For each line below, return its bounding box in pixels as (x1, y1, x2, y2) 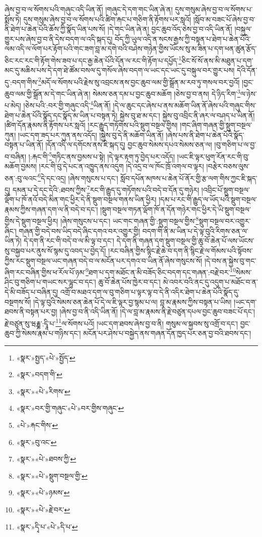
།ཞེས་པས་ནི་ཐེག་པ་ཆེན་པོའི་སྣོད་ (165, 129, 244, 140)
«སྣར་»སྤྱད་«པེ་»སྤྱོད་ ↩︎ (16, 352, 75, 363)
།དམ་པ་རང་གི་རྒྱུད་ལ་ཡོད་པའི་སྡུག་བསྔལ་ (158, 194, 257, 205)
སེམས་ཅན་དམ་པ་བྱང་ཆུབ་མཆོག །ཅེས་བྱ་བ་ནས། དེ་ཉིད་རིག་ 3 (93, 87, 240, 99)
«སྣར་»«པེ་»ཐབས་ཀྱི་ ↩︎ (16, 454, 76, 464)
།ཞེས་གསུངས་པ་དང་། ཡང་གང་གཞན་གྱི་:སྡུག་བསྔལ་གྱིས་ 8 (60, 214, 199, 226)
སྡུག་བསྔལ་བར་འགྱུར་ (199, 216, 251, 226)
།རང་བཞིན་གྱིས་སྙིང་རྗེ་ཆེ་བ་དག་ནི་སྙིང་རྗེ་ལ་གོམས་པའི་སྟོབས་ (108, 245, 253, 255)
